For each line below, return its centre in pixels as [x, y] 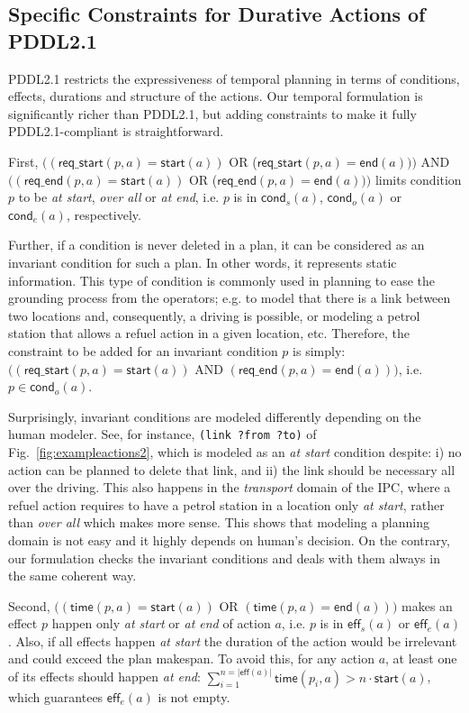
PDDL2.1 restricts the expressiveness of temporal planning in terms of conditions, [234, 78]
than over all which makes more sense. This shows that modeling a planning [219, 522]
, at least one [421, 658]
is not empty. [194, 696]
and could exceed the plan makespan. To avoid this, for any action [191, 658]
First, [23, 161]
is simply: [319, 350]
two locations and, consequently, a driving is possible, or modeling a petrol [214, 315]
